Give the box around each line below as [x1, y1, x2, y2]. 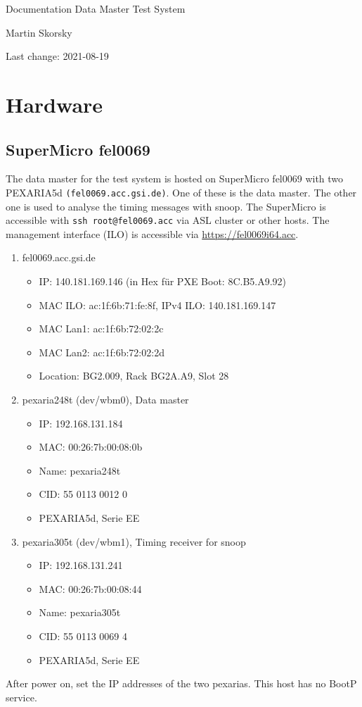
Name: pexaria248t [39, 463, 121, 477]
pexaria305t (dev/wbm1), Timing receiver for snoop [22, 534, 246, 549]
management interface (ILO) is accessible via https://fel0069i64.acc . [6, 226, 299, 241]
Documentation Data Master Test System [6, 1, 186, 15]
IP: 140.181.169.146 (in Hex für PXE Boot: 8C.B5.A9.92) [39, 274, 287, 289]
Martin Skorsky [6, 25, 72, 39]
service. [6, 689, 37, 704]
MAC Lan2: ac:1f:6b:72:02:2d [39, 344, 164, 359]
